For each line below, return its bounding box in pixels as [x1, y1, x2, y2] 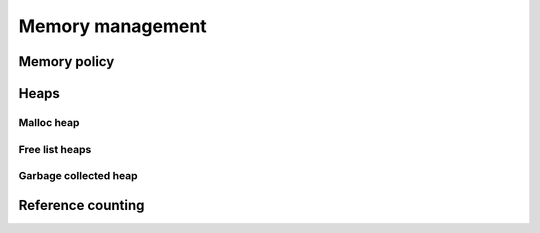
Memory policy [18, 53, 115, 70]
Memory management [18, 15, 207, 37]
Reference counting [18, 196, 145, 214]
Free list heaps [18, 142, 92, 156]
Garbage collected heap [18, 169, 139, 183]
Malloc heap [18, 115, 80, 129]
